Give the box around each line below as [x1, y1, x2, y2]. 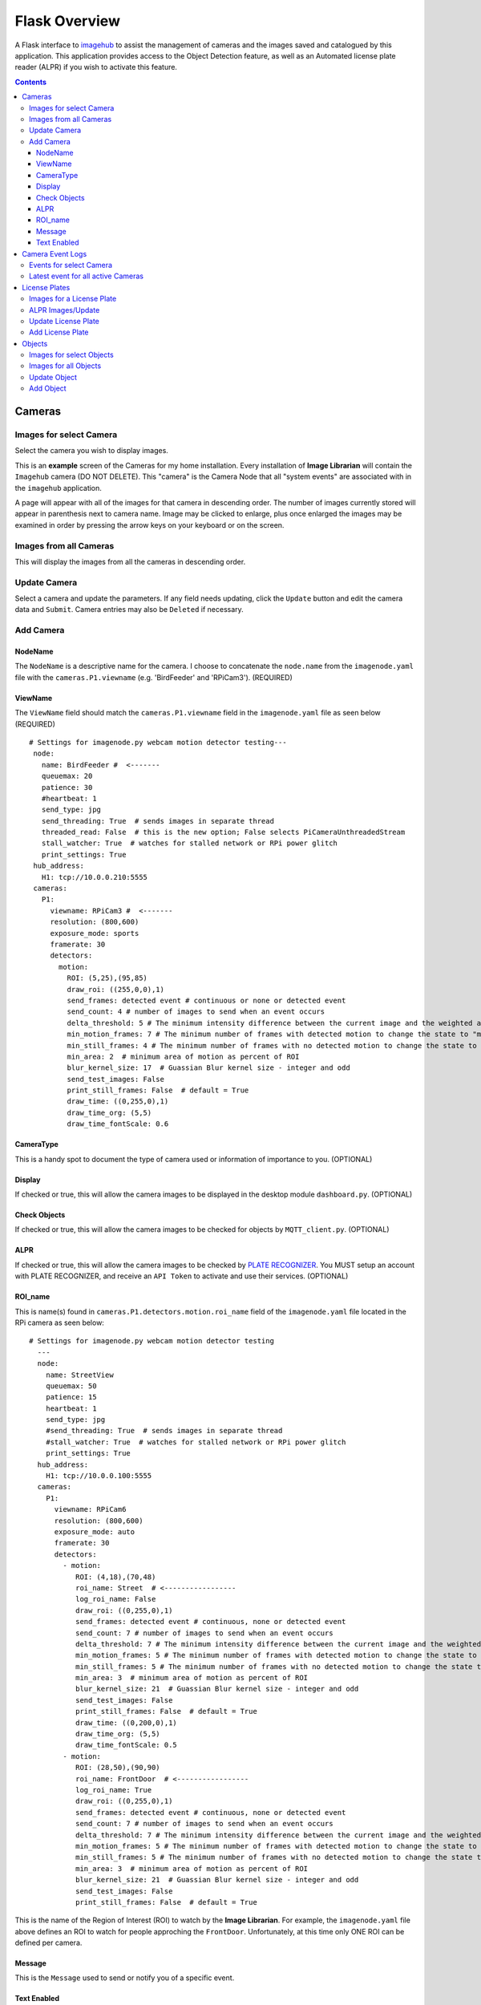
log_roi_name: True [75, 1785, 152, 1794]
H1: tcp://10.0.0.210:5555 [41, 873, 148, 881]
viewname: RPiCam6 [54, 1505, 127, 1514]
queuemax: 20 [41, 772, 93, 781]
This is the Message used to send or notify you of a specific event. [14, 1973, 235, 1983]
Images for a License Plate [29, 294, 117, 304]
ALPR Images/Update [29, 305, 100, 314]
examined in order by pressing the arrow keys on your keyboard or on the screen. [14, 520, 285, 529]
